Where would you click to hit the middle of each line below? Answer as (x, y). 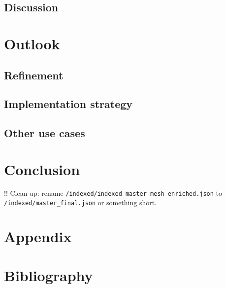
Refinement (34, 75)
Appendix (38, 236)
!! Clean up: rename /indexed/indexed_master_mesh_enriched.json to (113, 193)
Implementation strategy (68, 104)
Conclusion (42, 169)
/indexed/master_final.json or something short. (81, 202)
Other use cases (45, 133)
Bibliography (48, 275)
